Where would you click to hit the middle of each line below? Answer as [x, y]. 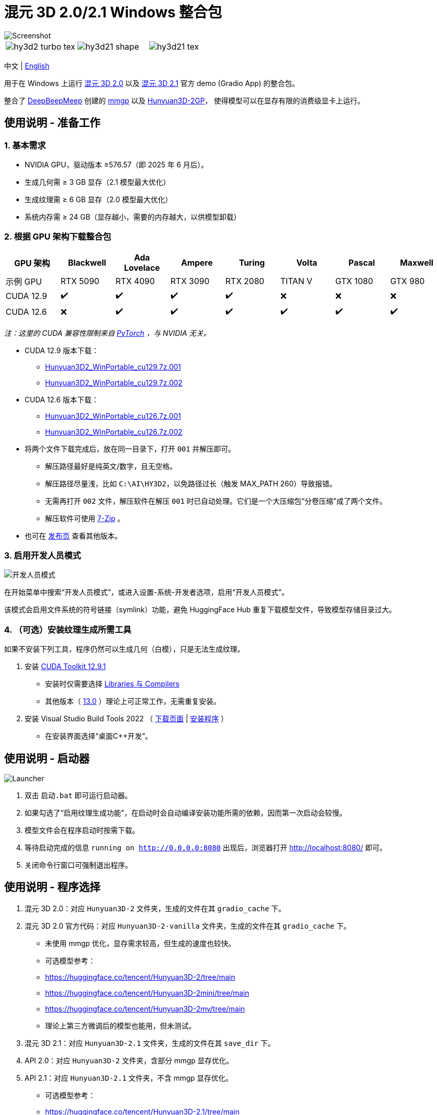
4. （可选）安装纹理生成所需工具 [68, 629]
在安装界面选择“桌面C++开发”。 [99, 736]
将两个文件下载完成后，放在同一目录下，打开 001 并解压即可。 [130, 448]
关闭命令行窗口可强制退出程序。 [78, 865]
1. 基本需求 [25, 145]
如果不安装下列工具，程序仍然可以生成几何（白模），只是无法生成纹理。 [124, 649]
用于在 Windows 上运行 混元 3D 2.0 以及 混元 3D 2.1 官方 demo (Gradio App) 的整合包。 [152, 83]
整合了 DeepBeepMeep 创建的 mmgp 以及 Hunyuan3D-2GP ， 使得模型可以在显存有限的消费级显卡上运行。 [184, 100]
